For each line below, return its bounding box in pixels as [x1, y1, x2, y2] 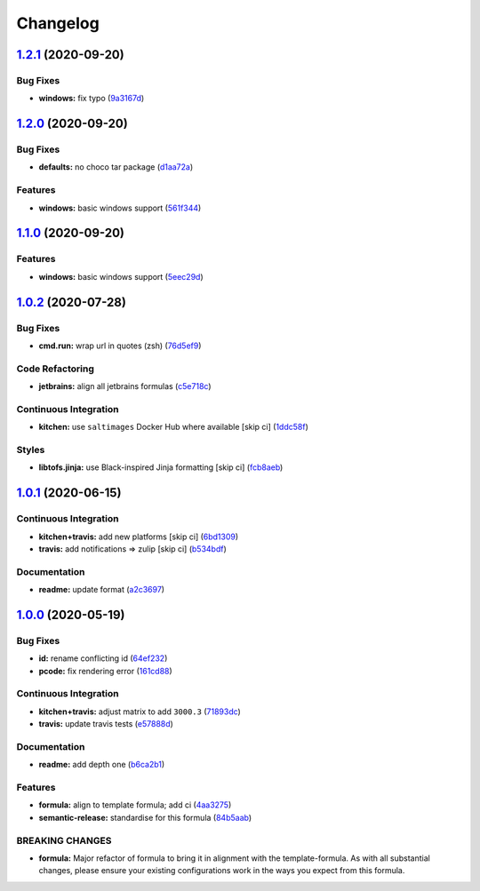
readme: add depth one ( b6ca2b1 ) [38, 760, 165, 770]
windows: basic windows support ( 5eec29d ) [38, 271, 204, 282]
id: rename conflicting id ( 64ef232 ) [38, 653, 168, 664]
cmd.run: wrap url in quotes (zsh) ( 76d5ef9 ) [38, 340, 202, 351]
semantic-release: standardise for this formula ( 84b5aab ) [38, 812, 252, 823]
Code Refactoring [16, 362, 95, 375]
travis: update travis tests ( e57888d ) [38, 719, 173, 729]
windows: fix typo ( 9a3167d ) [38, 93, 145, 104]
